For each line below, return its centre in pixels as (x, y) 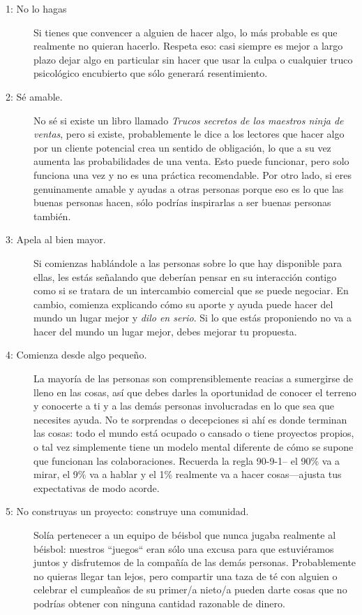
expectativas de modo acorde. (97, 487)
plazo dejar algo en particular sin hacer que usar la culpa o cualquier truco (193, 59)
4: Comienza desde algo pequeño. (76, 355)
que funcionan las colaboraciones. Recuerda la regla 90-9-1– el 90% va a (187, 460)
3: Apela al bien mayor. (56, 239)
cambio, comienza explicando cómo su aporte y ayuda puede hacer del (183, 304)
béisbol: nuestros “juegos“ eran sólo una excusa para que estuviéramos (184, 548)
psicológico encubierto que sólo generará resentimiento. (151, 73)
